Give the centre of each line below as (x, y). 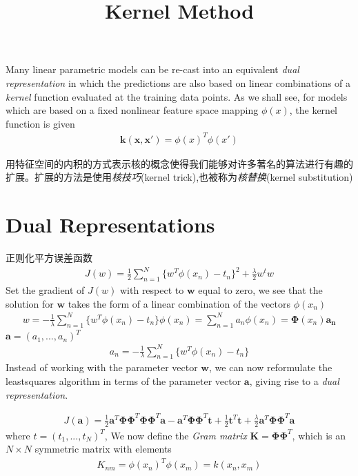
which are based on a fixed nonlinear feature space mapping (132, 110)
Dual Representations (110, 225)
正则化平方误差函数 (49, 258)
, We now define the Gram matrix (176, 435)
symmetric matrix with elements (103, 449)
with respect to (152, 290)
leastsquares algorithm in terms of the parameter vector (123, 381)
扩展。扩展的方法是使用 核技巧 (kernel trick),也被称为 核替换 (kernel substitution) (179, 177)
